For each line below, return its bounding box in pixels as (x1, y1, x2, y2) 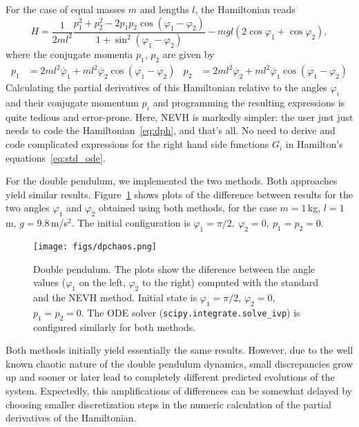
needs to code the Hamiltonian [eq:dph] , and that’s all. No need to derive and (6, 123, 336, 137)
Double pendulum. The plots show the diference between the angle (33, 261, 316, 276)
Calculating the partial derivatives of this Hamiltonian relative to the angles (6, 80, 327, 95)
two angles (6, 200, 50, 215)
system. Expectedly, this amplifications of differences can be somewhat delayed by (6, 383, 352, 398)
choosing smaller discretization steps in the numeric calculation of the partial (6, 397, 331, 411)
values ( (33, 275, 66, 290)
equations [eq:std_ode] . (6, 150, 106, 164)
